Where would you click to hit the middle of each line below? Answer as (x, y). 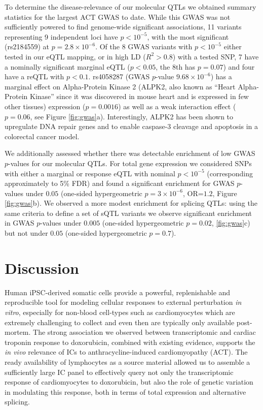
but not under (26, 233)
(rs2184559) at (27, 46)
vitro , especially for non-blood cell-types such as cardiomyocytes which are (120, 312)
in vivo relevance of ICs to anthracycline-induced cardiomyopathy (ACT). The (126, 352)
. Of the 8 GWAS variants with (144, 46)
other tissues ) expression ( (45, 106)
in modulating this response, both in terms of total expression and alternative (125, 391)
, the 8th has (176, 66)
